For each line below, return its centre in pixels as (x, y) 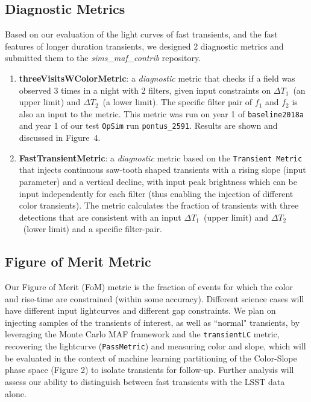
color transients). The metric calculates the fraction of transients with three (159, 205)
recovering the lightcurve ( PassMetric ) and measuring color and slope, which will (155, 346)
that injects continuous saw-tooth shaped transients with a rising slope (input (162, 170)
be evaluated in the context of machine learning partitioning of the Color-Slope (151, 358)
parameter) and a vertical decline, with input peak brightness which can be (158, 181)
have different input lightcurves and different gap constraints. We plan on (140, 310)
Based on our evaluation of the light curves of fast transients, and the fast (141, 34)
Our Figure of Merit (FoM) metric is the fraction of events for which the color (149, 287)
